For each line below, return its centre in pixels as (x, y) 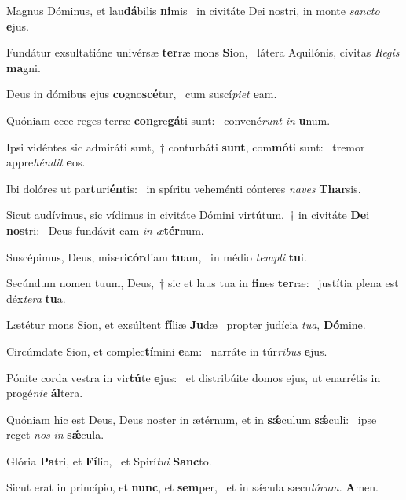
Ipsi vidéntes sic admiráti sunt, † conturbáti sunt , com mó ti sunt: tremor (186, 146)
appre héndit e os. (46, 162)
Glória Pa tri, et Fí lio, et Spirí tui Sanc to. (109, 460)
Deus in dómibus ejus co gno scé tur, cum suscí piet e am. (142, 94)
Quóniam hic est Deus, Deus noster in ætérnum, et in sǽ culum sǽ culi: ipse (192, 419)
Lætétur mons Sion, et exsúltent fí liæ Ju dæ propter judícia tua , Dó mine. (186, 325)
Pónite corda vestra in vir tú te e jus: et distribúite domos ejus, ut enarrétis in (194, 377)
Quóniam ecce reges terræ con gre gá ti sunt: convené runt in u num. (168, 120)
